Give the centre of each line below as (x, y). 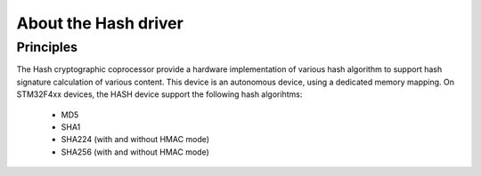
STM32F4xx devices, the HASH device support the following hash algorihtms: (159, 94)
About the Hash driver (100, 23)
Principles (47, 47)
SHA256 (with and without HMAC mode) (135, 152)
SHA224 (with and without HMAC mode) (135, 140)
